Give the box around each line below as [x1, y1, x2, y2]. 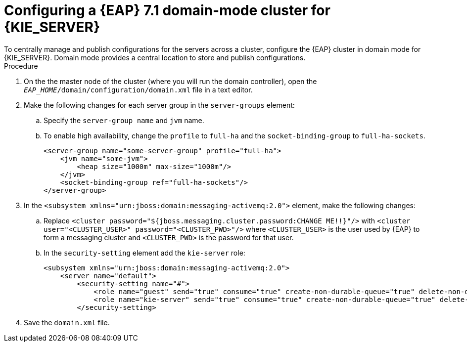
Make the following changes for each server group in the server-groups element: [24, 100, 295, 109]
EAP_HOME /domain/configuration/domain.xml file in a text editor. [24, 85, 253, 94]
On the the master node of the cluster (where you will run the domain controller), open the [24, 77, 317, 86]
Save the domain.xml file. [24, 318, 110, 327]
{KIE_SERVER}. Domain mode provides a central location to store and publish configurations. [4, 53, 306, 62]
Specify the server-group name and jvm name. [44, 116, 204, 125]
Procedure [4, 61, 38, 70]
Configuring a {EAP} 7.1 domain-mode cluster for [4, 2, 330, 19]
